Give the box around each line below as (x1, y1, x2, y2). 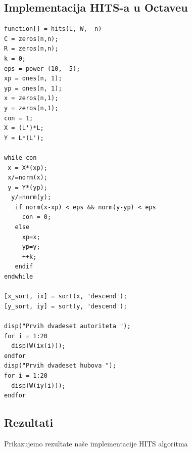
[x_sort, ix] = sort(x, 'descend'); (4, 293, 127, 300)
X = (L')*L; (4, 124, 44, 132)
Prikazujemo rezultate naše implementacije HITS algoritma (4, 438, 188, 448)
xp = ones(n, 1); (4, 75, 62, 82)
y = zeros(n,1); (4, 104, 59, 112)
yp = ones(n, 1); (4, 84, 62, 92)
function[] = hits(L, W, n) (4, 25, 102, 33)
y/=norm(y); (11, 194, 52, 201)
